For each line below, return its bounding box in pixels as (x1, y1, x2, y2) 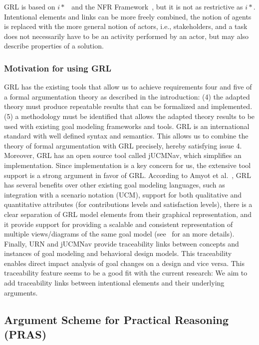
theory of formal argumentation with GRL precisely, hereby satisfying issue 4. (4, 140, 242, 150)
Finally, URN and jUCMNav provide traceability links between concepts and (4, 238, 239, 248)
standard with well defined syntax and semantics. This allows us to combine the (4, 130, 249, 141)
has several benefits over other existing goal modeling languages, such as (4, 179, 225, 190)
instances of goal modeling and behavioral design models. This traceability (4, 248, 232, 258)
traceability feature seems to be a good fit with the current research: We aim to (4, 267, 248, 278)
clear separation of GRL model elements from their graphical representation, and (4, 208, 252, 219)
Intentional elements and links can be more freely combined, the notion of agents (4, 11, 252, 21)
